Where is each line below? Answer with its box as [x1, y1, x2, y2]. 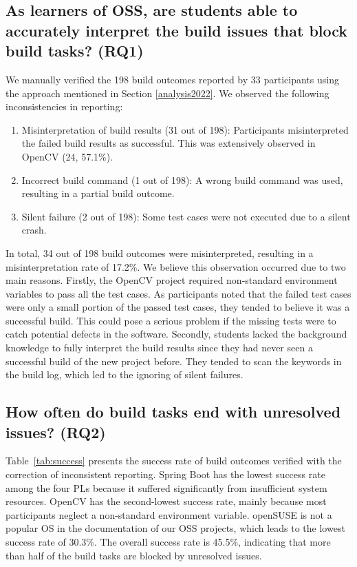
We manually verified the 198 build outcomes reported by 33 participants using [6, 72, 339, 86]
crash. [21, 223, 47, 237]
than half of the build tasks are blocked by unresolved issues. [6, 548, 262, 562]
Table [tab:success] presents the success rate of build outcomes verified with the [6, 453, 342, 468]
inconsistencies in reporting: [6, 99, 123, 114]
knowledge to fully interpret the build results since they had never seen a [6, 340, 313, 355]
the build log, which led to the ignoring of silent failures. [6, 367, 244, 382]
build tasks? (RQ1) [6, 40, 144, 61]
